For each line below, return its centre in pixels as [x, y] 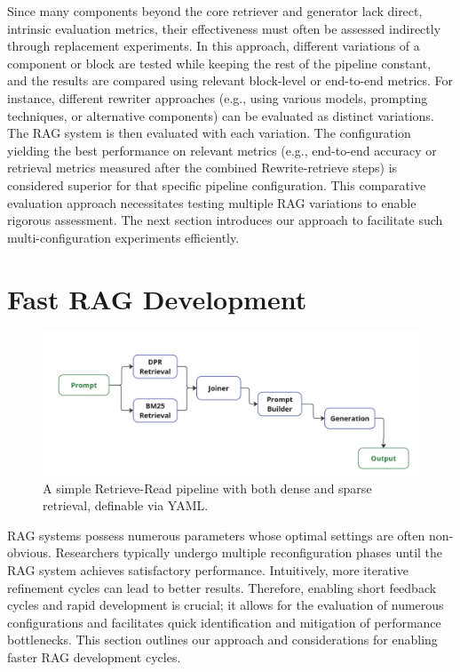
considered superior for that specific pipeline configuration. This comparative [217, 184]
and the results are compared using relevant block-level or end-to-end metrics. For [230, 80]
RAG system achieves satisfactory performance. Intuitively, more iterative [208, 570]
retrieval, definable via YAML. [126, 505]
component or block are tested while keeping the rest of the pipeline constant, [219, 63]
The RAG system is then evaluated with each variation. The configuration [209, 133]
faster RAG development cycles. [94, 657]
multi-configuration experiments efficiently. [123, 237]
